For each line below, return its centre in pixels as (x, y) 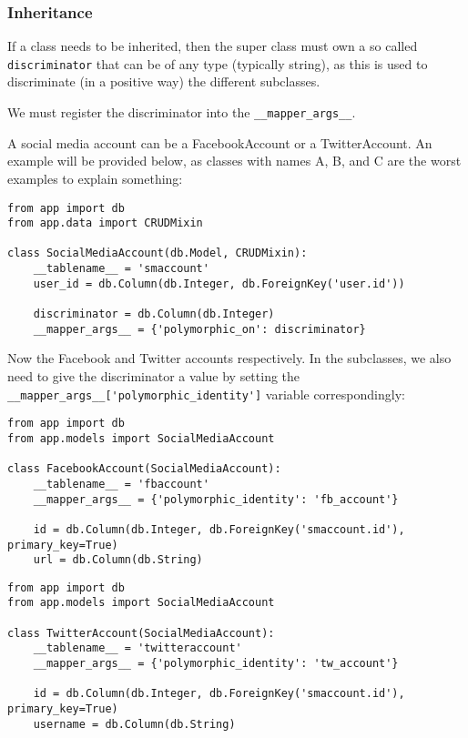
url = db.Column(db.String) (118, 560)
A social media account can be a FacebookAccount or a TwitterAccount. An (220, 142)
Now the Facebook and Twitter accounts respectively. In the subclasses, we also (229, 358)
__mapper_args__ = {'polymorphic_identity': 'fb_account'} (216, 499)
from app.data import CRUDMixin (105, 223)
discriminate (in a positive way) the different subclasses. (164, 81)
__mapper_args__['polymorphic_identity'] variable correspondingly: (206, 394)
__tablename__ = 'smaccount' (121, 269)
